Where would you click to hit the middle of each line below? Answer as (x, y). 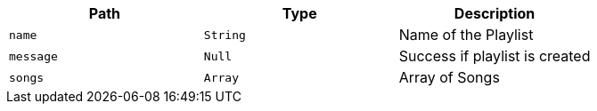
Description (495, 13)
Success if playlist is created (495, 56)
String (225, 35)
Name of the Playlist (466, 35)
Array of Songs (449, 77)
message (33, 56)
